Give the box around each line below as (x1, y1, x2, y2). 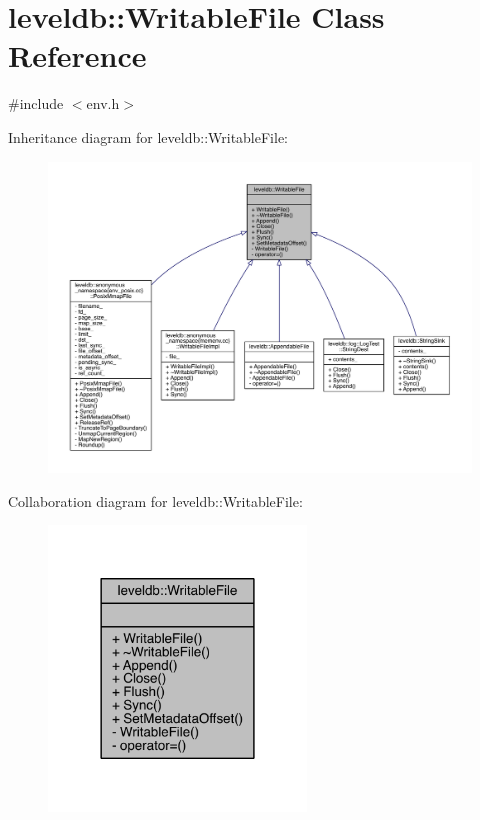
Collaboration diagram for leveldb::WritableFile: (8, 490, 303, 511)
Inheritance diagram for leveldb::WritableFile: (8, 126, 289, 147)
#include (8, 93, 64, 114)
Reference (8, 35, 147, 76)
